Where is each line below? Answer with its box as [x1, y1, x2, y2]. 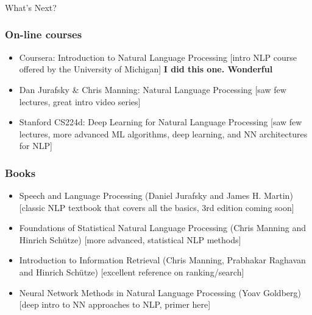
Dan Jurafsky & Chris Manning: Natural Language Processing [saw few [19, 83, 286, 95]
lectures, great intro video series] [19, 95, 141, 108]
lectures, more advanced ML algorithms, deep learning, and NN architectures [19, 127, 308, 140]
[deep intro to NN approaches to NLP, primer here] [19, 298, 211, 311]
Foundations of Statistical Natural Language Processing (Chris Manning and [19, 221, 306, 234]
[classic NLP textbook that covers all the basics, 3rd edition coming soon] [19, 201, 294, 213]
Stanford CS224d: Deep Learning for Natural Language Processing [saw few [19, 116, 302, 128]
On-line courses [5, 27, 82, 42]
